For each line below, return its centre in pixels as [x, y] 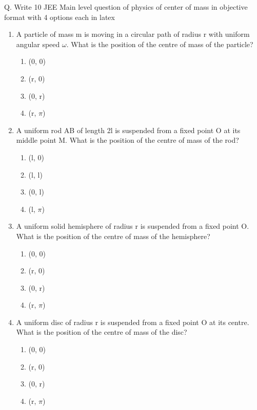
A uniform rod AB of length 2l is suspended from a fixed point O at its [128, 130]
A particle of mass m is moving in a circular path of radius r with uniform [133, 34]
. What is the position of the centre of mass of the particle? [160, 44]
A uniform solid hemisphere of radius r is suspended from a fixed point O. [133, 226]
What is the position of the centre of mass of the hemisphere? [113, 236]
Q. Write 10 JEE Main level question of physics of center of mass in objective [126, 7]
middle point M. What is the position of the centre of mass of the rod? [127, 140]
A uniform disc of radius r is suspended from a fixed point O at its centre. [133, 322]
